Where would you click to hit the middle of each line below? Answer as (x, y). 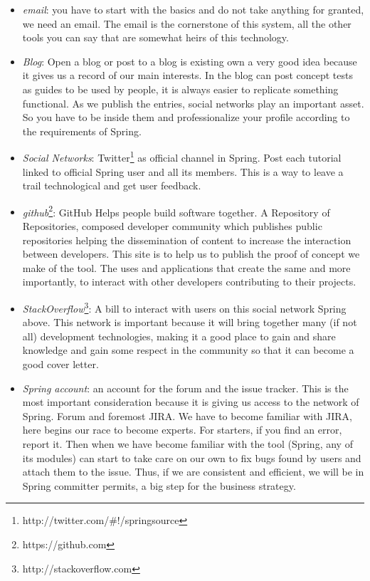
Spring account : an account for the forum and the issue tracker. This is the (185, 388)
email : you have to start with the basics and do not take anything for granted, (193, 9)
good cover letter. (60, 364)
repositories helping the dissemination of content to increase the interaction (187, 240)
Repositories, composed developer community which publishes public (172, 226)
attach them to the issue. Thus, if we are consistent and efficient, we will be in (193, 472)
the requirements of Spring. (82, 131)
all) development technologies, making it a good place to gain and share (179, 336)
